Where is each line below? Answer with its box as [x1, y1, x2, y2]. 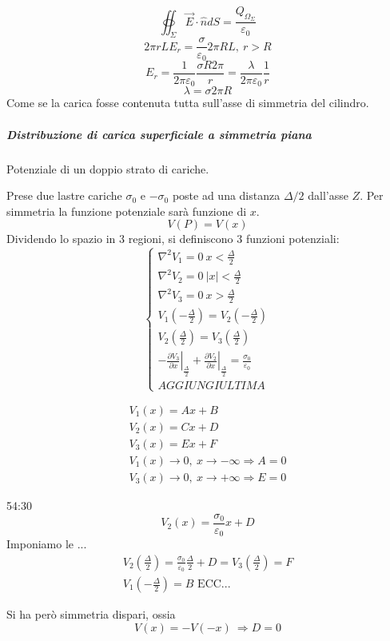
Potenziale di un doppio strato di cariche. [6, 160, 209, 177]
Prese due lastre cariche [6, 187, 122, 204]
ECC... [197, 579, 231, 591]
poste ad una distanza [172, 187, 281, 204]
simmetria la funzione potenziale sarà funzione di [6, 202, 247, 219]
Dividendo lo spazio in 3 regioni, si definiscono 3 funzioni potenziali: [6, 230, 340, 247]
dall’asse [308, 187, 348, 204]
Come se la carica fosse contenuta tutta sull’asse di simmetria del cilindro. [6, 94, 369, 111]
